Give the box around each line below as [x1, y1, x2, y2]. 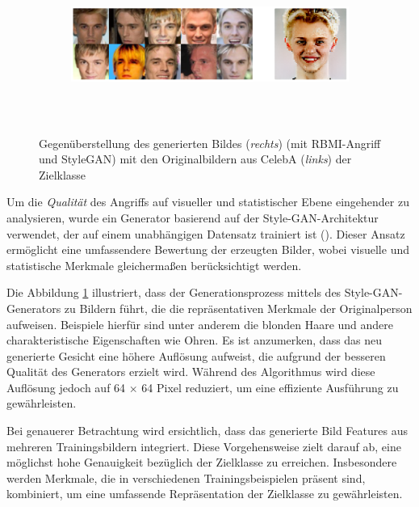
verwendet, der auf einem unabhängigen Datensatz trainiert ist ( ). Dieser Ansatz [6, 225, 405, 242]
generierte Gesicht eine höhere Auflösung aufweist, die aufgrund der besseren [6, 347, 386, 364]
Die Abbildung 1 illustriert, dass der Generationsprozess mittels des [6, 284, 341, 301]
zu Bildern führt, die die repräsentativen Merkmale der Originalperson [64, 299, 413, 316]
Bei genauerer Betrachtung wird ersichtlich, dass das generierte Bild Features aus [6, 422, 408, 439]
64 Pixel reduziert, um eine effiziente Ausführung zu [141, 378, 399, 395]
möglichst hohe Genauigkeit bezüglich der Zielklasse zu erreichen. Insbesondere [6, 454, 397, 471]
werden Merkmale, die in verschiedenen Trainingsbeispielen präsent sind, [6, 469, 366, 486]
